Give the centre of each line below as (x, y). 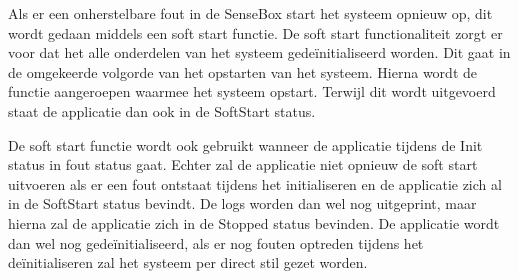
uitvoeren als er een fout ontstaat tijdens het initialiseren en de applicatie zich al (255, 183)
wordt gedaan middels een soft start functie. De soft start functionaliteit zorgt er (255, 32)
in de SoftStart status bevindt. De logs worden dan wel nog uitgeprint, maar (242, 203)
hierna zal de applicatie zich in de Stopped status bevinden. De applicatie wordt (254, 222)
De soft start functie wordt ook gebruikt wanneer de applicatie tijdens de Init (245, 144)
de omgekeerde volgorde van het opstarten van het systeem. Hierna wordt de (242, 71)
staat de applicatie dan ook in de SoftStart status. (162, 110)
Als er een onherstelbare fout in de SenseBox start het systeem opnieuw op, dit (250, 13)
